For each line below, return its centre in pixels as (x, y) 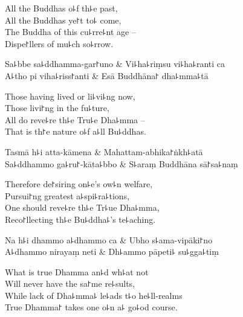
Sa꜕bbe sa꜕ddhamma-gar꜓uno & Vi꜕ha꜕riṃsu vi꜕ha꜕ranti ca (115, 64)
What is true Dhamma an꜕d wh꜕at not (77, 271)
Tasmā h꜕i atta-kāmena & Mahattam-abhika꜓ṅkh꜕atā (104, 151)
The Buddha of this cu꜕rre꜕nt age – (70, 32)
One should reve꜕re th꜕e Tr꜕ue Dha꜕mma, (82, 207)
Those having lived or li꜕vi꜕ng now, (70, 96)
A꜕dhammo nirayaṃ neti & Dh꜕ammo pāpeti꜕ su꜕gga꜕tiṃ (112, 251)
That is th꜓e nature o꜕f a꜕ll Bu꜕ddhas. (76, 131)
